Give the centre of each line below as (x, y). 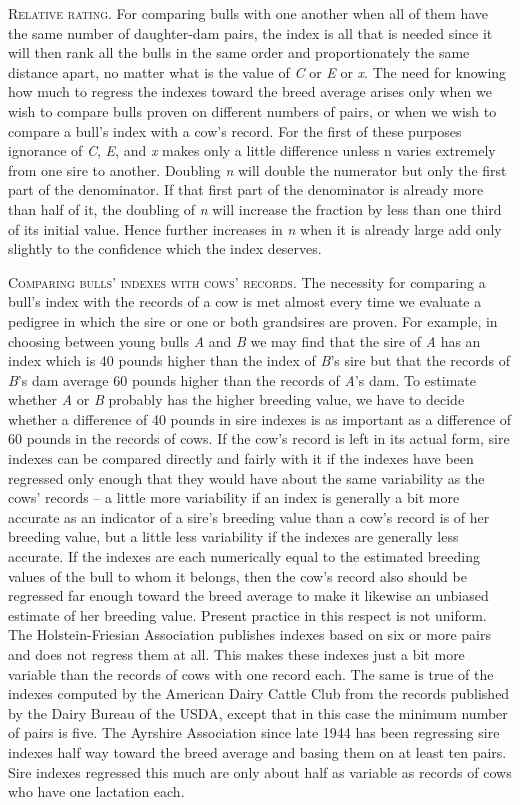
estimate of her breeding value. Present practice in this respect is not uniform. (247, 614)
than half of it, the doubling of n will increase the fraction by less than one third (255, 208)
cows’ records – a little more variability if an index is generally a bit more (234, 497)
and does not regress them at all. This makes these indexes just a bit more (236, 654)
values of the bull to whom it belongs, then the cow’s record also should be (237, 575)
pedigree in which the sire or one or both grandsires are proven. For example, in (253, 320)
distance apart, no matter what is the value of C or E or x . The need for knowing (257, 71)
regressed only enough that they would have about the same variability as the (246, 477)
